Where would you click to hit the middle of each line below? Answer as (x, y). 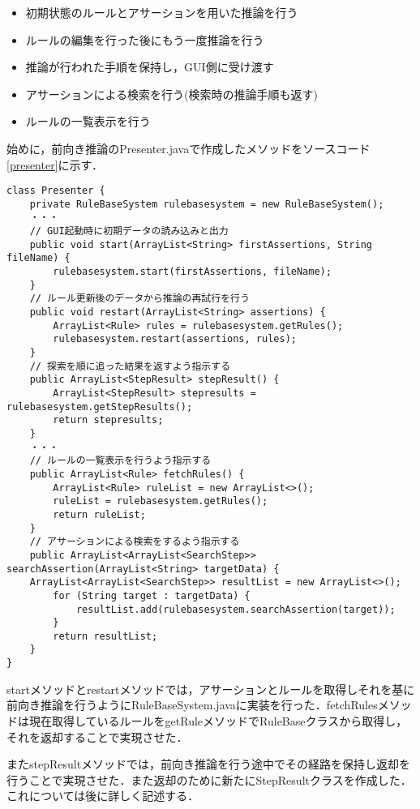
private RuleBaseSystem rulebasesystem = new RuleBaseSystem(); (207, 204)
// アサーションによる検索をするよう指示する (135, 542)
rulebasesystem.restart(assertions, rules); (175, 339)
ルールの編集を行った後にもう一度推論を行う (145, 39)
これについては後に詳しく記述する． (103, 796)
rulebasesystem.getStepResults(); (100, 407)
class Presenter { (56, 191)
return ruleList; (99, 514)
